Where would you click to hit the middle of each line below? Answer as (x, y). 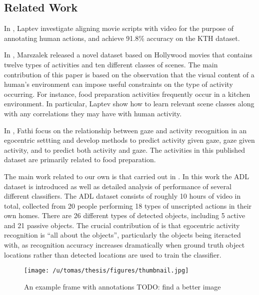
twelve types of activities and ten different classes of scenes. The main (111, 64)
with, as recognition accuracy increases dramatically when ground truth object (124, 245)
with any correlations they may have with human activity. (93, 113)
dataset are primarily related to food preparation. (80, 159)
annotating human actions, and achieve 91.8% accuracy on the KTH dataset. (122, 38)
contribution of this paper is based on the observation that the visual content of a (129, 74)
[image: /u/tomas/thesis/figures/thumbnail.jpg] (106, 271)
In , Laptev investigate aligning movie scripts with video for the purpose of (119, 28)
